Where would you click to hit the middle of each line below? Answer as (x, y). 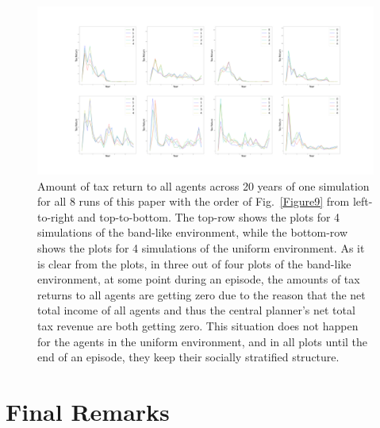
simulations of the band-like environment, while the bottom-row (193, 232)
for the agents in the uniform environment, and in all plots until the (203, 341)
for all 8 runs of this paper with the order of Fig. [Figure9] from (194, 201)
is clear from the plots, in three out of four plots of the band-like (194, 263)
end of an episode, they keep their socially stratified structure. (188, 357)
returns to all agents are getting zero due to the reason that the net (202, 294)
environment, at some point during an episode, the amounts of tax (199, 279)
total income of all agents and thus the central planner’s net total (196, 310)
